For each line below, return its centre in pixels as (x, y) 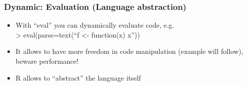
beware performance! (47, 61)
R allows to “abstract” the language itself (78, 77)
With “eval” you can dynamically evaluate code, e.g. (95, 25)
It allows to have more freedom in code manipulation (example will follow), (129, 51)
